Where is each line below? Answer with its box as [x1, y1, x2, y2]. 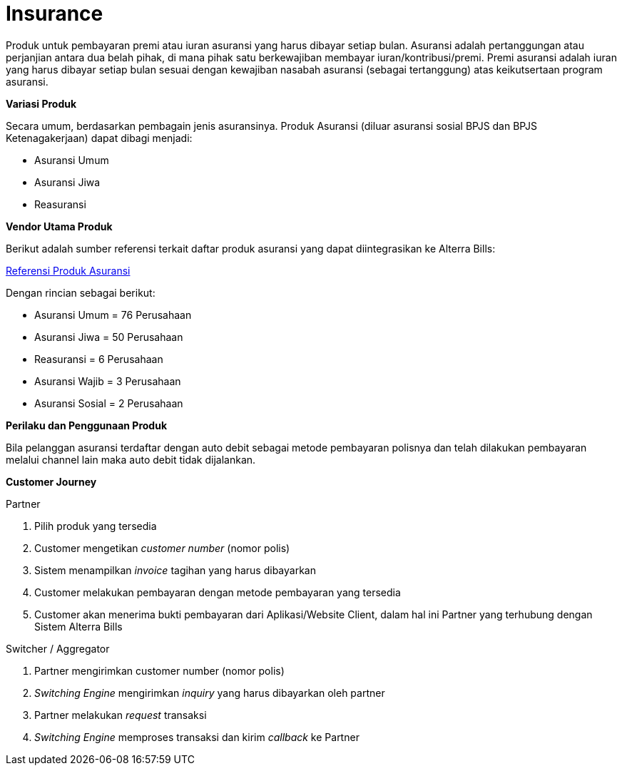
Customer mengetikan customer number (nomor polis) [34, 541, 290, 554]
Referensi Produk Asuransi [6, 264, 131, 277]
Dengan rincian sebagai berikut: [6, 286, 155, 299]
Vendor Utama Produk [6, 220, 113, 233]
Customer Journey [6, 475, 97, 488]
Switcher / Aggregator [6, 642, 110, 655]
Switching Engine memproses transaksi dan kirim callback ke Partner [34, 730, 360, 743]
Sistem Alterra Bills [34, 620, 123, 633]
